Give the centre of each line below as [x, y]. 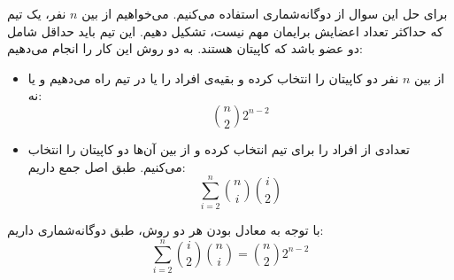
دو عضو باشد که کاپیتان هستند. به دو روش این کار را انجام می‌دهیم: [185, 48]
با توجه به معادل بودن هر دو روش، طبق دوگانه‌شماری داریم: [165, 230]
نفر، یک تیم [37, 13]
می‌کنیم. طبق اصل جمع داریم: [107, 166]
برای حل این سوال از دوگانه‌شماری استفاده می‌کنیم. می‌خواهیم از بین [265, 13]
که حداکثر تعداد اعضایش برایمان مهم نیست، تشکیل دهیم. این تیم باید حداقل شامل [225, 31]
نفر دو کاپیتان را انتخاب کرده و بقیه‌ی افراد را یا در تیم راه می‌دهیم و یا [213, 78]
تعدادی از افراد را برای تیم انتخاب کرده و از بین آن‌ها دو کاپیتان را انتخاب [219, 148]
